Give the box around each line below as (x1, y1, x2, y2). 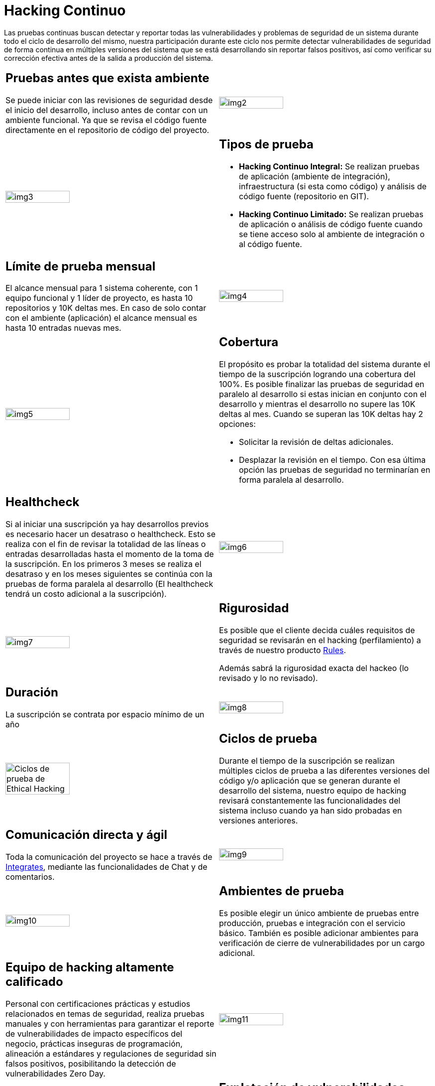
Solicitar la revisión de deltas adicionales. (239, 437, 394, 447)
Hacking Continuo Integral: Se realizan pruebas (239, 161, 420, 171)
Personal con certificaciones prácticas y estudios (5, 998, 191, 1009)
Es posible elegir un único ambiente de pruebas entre (219, 908, 419, 918)
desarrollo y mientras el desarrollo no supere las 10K (219, 399, 416, 409)
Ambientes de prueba (219, 883, 344, 898)
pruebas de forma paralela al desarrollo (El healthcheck (5, 579, 214, 589)
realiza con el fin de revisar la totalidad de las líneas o (5, 539, 206, 549)
